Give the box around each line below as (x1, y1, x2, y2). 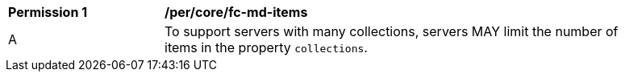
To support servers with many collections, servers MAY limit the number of (165, 23, 619, 39)
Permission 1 (8, 4, 88, 20)
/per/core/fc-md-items (165, 4, 308, 20)
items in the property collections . (165, 39, 368, 55)
